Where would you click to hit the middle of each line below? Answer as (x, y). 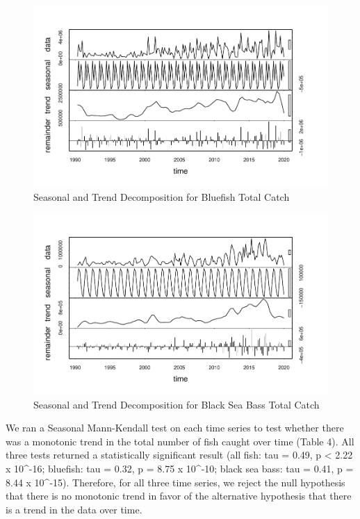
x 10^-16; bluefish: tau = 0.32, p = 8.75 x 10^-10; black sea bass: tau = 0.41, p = (180, 468)
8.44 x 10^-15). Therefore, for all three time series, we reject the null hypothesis (175, 482)
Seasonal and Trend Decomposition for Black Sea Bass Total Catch (177, 404)
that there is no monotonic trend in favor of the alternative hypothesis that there (179, 496)
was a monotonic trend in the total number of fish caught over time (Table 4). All (180, 441)
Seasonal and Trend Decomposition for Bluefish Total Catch (162, 196)
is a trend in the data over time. (74, 509)
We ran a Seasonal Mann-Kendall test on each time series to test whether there (175, 428)
